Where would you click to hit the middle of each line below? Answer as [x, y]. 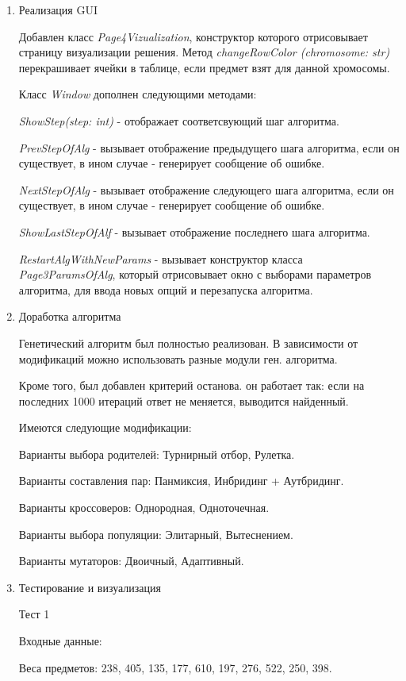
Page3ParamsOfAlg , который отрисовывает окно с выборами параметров [195, 274]
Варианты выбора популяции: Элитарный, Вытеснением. [156, 534]
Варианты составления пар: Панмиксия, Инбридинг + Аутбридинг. [181, 481]
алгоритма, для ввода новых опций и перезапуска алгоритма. [166, 289]
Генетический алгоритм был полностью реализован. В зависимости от [188, 342]
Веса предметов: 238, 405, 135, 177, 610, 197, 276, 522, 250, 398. [175, 667]
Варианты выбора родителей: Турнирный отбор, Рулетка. [157, 454]
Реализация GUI [58, 10]
